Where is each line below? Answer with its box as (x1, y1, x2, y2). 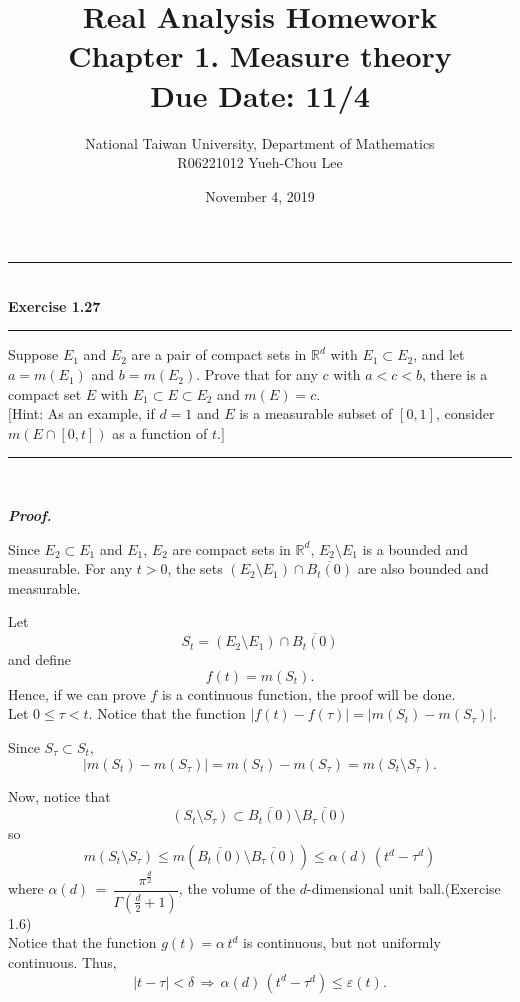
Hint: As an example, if (11, 403, 155, 424)
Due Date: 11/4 (150, 74, 370, 115)
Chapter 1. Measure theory (68, 35, 452, 76)
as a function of (112, 422, 208, 443)
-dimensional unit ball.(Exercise (307, 878, 501, 899)
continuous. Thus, (8, 952, 117, 973)
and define (8, 649, 72, 670)
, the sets (167, 558, 223, 579)
